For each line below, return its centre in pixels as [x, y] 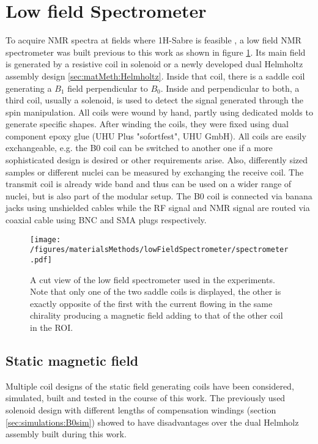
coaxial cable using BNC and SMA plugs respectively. [106, 220]
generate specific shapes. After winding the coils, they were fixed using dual [147, 124]
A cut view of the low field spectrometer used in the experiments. [153, 279]
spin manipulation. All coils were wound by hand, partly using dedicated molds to [159, 112]
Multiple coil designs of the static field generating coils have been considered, [150, 386]
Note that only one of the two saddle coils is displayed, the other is [156, 291]
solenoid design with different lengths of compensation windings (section [141, 409]
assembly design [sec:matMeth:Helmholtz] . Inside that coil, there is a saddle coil [155, 76]
